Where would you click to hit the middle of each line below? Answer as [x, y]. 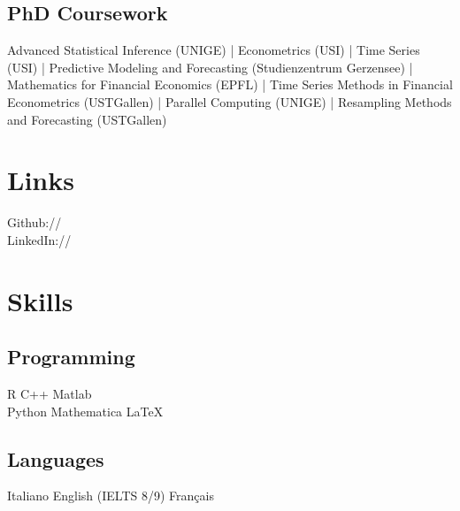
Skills [40, 300]
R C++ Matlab [50, 394]
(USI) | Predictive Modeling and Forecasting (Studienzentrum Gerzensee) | [210, 67]
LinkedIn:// [39, 239]
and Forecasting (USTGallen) [87, 119]
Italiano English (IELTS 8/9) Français [111, 496]
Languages [56, 458]
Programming [71, 357]
